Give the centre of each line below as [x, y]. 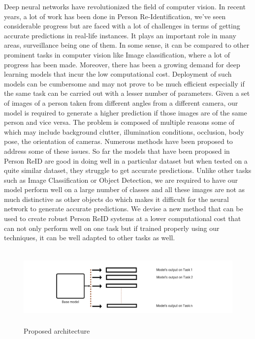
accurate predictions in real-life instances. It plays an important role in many [120, 35]
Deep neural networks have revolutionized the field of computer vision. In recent [125, 6]
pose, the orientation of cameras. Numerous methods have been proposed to [118, 141]
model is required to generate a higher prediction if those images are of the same [126, 112]
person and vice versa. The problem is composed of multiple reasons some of [119, 122]
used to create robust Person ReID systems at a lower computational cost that [123, 218]
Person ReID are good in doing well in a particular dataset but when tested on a [126, 160]
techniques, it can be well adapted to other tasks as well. [90, 238]
